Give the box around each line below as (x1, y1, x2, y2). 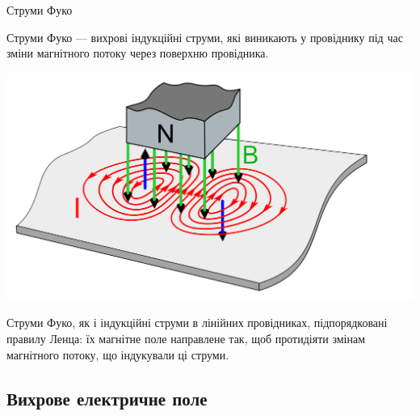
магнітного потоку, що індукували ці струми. (6, 346, 229, 363)
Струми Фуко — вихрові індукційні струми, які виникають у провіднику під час (6, 28, 403, 45)
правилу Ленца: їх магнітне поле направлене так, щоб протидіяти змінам (6, 330, 366, 346)
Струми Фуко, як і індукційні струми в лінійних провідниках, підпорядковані (6, 314, 388, 331)
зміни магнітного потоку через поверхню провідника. (6, 45, 269, 62)
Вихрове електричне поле (6, 385, 208, 410)
